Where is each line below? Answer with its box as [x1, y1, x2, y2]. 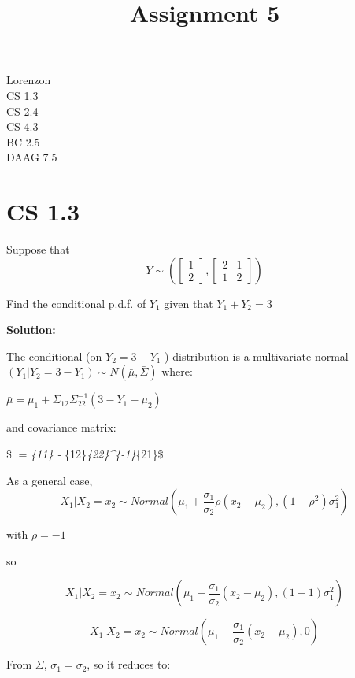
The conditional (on [6, 347, 102, 364]
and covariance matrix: [6, 419, 116, 435]
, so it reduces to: [87, 656, 171, 672]
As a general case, [6, 472, 93, 488]
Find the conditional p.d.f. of [6, 295, 146, 311]
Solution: [6, 321, 56, 338]
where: [161, 363, 193, 380]
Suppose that [6, 241, 70, 257]
